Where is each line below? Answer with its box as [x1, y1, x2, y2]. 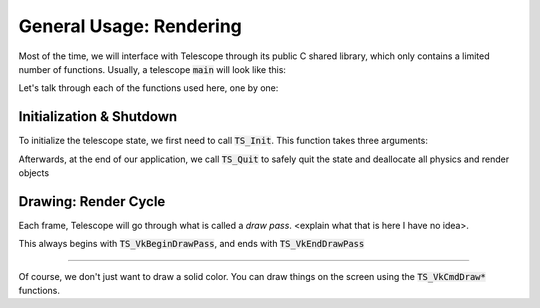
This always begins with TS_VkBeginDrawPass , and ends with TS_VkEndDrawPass [18, 238, 365, 250]
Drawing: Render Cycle [18, 193, 166, 210]
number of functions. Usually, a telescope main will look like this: [18, 63, 287, 75]
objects [18, 167, 50, 179]
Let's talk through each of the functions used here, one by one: [18, 82, 279, 94]
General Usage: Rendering [18, 15, 242, 37]
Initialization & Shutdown [18, 108, 178, 125]
